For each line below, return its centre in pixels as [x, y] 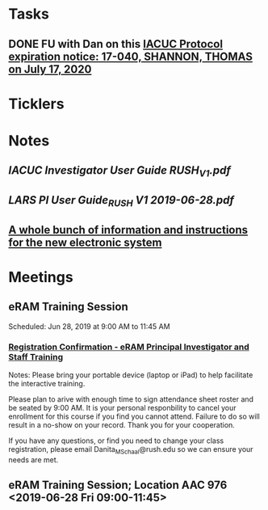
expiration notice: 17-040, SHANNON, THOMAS [130, 56]
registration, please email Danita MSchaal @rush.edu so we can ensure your [131, 450]
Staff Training [36, 357]
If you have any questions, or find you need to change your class [116, 440]
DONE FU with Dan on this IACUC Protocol [116, 44]
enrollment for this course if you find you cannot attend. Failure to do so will [134, 416]
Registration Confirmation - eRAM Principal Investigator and [129, 347]
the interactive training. [47, 383]
